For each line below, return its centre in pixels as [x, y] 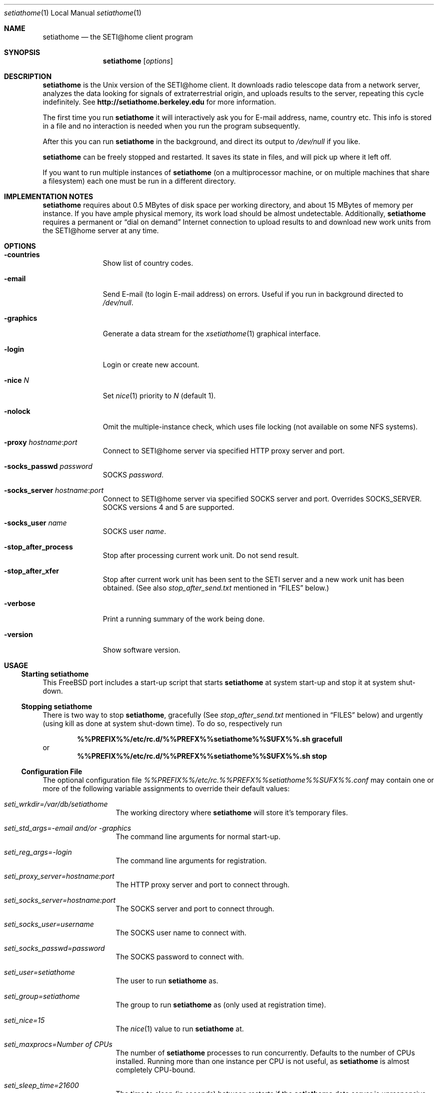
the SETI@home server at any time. [101, 230]
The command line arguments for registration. [191, 861]
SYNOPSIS [22, 52]
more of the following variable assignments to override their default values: [166, 788]
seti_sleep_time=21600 [41, 1085]
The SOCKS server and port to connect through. [195, 909]
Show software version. [141, 650]
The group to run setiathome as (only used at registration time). [221, 1005]
